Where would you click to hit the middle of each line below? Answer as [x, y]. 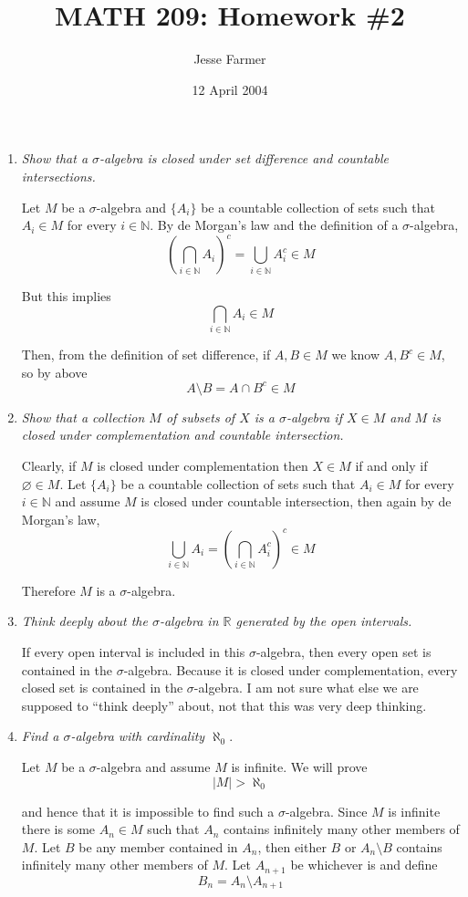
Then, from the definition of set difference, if [146, 355]
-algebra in [189, 621]
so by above [54, 372]
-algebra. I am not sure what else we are [306, 688]
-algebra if [314, 417]
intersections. [58, 176]
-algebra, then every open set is [343, 652]
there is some [58, 829]
